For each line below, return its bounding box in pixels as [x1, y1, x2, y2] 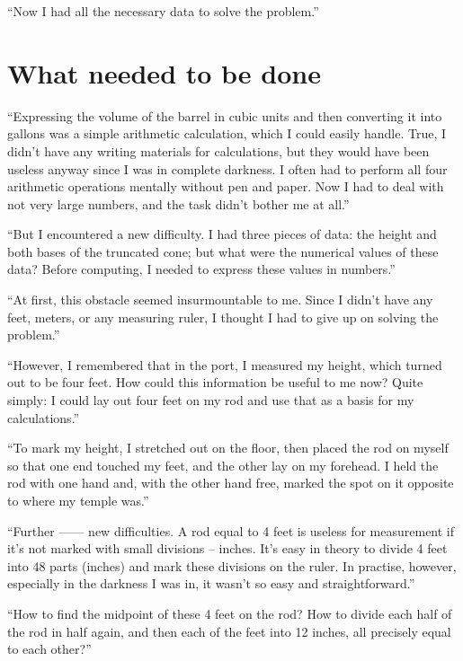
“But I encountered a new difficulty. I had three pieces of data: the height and [7, 225, 437, 243]
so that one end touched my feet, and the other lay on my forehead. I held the [7, 455, 439, 474]
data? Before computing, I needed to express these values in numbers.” [7, 260, 396, 278]
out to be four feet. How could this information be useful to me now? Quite [7, 373, 423, 392]
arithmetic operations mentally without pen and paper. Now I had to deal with [7, 177, 444, 196]
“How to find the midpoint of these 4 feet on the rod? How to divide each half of [7, 604, 452, 622]
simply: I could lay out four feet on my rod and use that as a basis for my [7, 391, 414, 410]
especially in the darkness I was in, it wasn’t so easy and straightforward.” [7, 574, 415, 593]
